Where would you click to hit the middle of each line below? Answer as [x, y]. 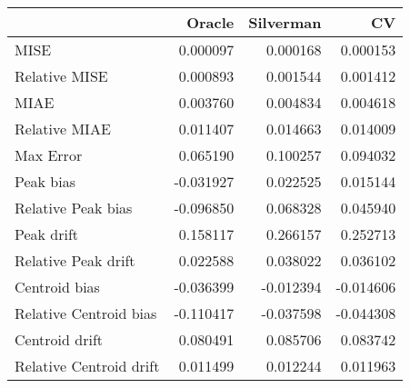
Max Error [49, 155]
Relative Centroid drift [87, 366]
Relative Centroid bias [86, 313]
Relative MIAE [63, 129]
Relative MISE [61, 76]
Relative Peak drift [75, 260]
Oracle [210, 22]
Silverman [285, 22]
